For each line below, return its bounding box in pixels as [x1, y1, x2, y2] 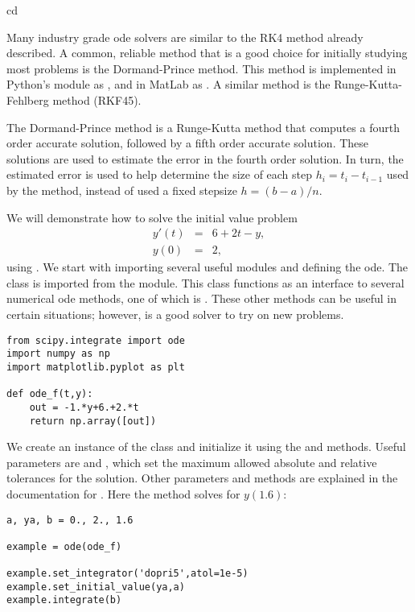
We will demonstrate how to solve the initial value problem [6, 209, 298, 225]
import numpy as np [6, 348, 110, 360]
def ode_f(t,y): [6, 388, 93, 400]
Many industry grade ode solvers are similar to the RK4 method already [6, 28, 364, 45]
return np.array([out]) [29, 415, 157, 427]
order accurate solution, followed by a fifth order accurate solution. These [6, 134, 369, 151]
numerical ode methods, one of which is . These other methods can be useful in [6, 290, 397, 307]
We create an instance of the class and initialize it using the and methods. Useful [6, 438, 406, 455]
